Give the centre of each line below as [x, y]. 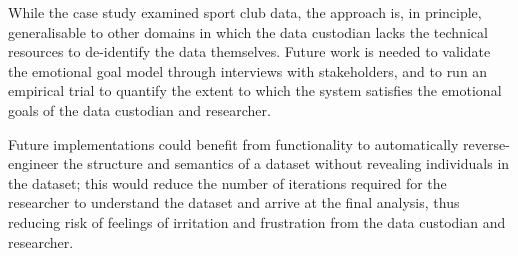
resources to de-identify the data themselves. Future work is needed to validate [249, 51]
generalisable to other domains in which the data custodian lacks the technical [248, 31]
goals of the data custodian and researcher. [139, 109]
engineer [33, 163]
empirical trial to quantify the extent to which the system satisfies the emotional [255, 90]
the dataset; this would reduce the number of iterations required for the [227, 182]
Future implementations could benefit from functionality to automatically [233, 143]
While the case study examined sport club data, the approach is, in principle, [245, 12]
